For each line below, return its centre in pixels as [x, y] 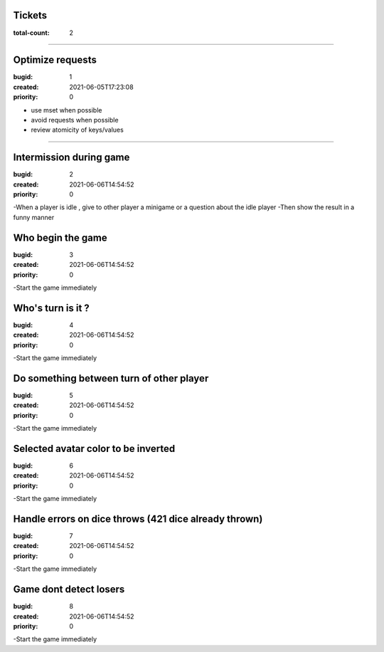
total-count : [31, 33]
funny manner [34, 217]
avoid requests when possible [75, 120]
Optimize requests [55, 60]
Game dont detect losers [69, 590]
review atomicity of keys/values [77, 130]
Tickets [30, 15]
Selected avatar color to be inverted [94, 448]
